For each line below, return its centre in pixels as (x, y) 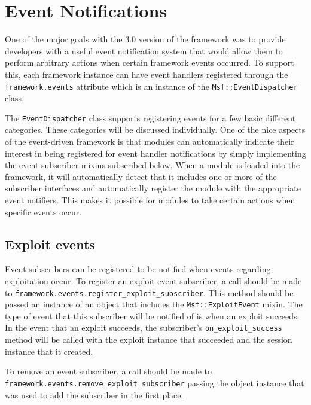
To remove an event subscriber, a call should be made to (109, 371)
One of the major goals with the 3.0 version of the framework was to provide (145, 39)
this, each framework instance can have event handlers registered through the (147, 74)
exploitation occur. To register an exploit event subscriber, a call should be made (153, 280)
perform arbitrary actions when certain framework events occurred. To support (150, 63)
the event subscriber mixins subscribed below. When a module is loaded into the (153, 165)
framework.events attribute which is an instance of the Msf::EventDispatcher (151, 86)
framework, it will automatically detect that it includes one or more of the (141, 176)
